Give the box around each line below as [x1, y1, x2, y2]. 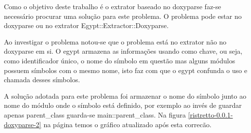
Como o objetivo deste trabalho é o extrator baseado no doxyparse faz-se [4, 1, 221, 11]
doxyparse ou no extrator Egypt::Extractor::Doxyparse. [4, 20, 169, 30]
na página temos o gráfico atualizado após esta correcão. [43, 119, 212, 129]
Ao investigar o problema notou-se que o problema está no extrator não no [4, 36, 227, 46]
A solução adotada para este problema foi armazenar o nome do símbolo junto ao [4, 90, 247, 101]
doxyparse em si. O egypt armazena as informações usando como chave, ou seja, [4, 46, 243, 56]
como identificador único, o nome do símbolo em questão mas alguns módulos [4, 55, 235, 65]
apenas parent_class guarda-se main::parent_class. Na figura [4, 109, 186, 119]
